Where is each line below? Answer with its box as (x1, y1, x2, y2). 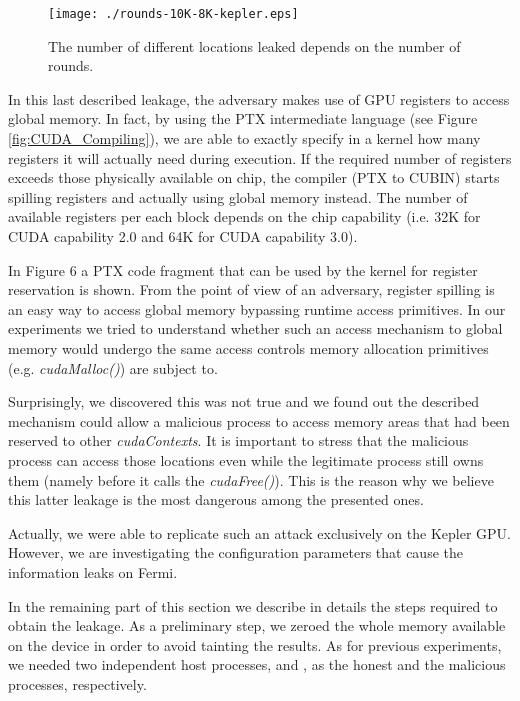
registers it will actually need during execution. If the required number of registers (8, 147, 512, 168)
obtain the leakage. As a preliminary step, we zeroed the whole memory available (8, 615, 506, 636)
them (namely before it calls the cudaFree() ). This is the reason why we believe (8, 469, 494, 490)
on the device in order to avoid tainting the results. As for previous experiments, (8, 634, 502, 655)
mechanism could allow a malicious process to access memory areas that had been (8, 410, 510, 431)
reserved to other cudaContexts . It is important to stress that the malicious (8, 430, 469, 451)
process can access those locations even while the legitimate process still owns (8, 449, 484, 470)
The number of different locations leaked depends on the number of (48, 35, 461, 56)
